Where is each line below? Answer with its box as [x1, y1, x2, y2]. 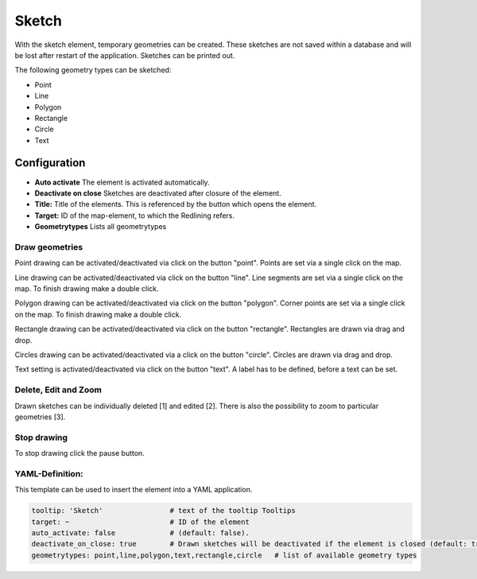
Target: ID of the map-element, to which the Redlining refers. [34, 211, 235, 220]
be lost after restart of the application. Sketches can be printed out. [14, 50, 235, 60]
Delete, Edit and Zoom [14, 384, 103, 395]
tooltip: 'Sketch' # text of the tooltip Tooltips [31, 506, 296, 515]
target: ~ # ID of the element [31, 517, 250, 527]
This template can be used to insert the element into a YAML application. [14, 485, 253, 495]
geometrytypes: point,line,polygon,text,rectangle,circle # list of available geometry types [31, 550, 417, 560]
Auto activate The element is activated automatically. [34, 177, 210, 187]
